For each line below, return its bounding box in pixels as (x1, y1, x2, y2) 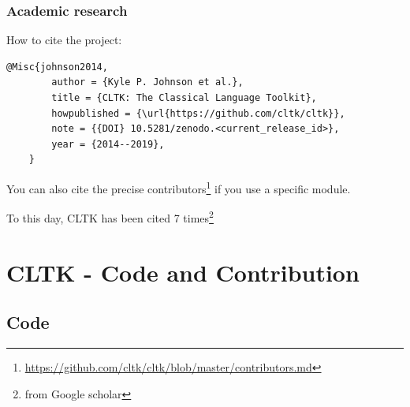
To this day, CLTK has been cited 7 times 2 (6, 207, 214, 226)
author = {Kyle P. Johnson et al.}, (51, 77, 244, 88)
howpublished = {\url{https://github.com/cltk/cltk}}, (51, 107, 345, 119)
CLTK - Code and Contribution (6, 256, 360, 288)
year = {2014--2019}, (51, 138, 165, 150)
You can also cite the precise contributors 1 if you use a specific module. (6, 177, 351, 196)
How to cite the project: (6, 32, 122, 48)
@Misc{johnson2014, (6, 61, 108, 73)
